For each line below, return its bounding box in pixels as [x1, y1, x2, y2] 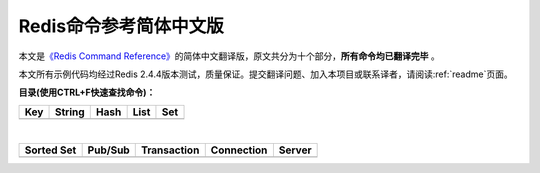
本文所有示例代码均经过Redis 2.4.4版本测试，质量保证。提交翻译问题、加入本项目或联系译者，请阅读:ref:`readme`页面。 [18, 68, 514, 80]
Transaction [140, 143, 200, 157]
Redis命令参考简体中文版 [18, 15, 224, 37]
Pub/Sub [87, 143, 130, 157]
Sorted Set [24, 143, 77, 157]
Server [278, 143, 312, 157]
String [54, 105, 85, 119]
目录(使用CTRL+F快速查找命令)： [18, 86, 156, 99]
